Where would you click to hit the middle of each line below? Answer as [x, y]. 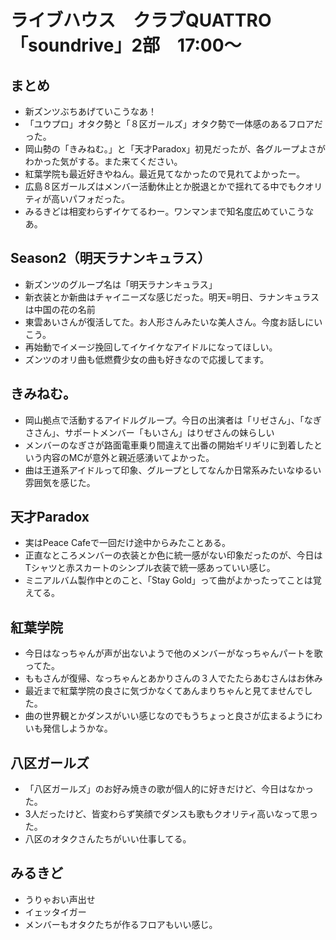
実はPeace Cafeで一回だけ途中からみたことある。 [127, 543]
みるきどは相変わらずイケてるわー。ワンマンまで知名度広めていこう [165, 211]
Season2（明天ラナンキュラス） [111, 258]
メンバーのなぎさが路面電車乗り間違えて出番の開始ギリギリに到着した [169, 445]
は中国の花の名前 [60, 309]
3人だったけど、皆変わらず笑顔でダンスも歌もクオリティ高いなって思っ [171, 814]
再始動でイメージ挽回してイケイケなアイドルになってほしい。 [151, 347]
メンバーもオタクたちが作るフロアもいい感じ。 [121, 924]
